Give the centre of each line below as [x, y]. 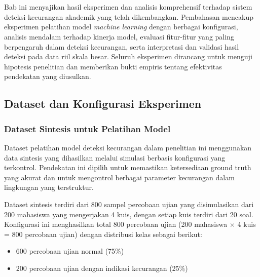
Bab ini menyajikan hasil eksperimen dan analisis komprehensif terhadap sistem [128, 7]
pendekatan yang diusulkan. [48, 76]
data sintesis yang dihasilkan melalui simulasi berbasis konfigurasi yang [115, 157]
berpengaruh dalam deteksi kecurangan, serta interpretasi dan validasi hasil [122, 46]
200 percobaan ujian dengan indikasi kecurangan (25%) [102, 268]
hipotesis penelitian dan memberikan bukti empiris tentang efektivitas [113, 66]
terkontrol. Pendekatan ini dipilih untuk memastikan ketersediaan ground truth [128, 167]
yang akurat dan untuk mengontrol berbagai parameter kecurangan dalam [119, 177]
